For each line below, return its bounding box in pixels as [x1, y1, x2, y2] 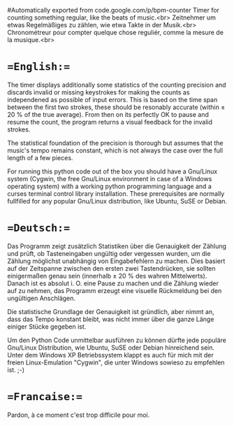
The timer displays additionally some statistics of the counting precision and [7, 80, 226, 89]
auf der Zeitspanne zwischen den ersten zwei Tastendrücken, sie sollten [7, 264, 216, 272]
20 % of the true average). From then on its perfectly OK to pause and [7, 110, 210, 118]
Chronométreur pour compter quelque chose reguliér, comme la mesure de [7, 28, 224, 36]
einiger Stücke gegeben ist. [7, 322, 87, 331]
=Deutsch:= [7, 222, 71, 235]
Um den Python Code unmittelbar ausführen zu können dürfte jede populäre [7, 336, 227, 344]
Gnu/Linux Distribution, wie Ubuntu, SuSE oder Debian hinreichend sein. [7, 343, 215, 352]
